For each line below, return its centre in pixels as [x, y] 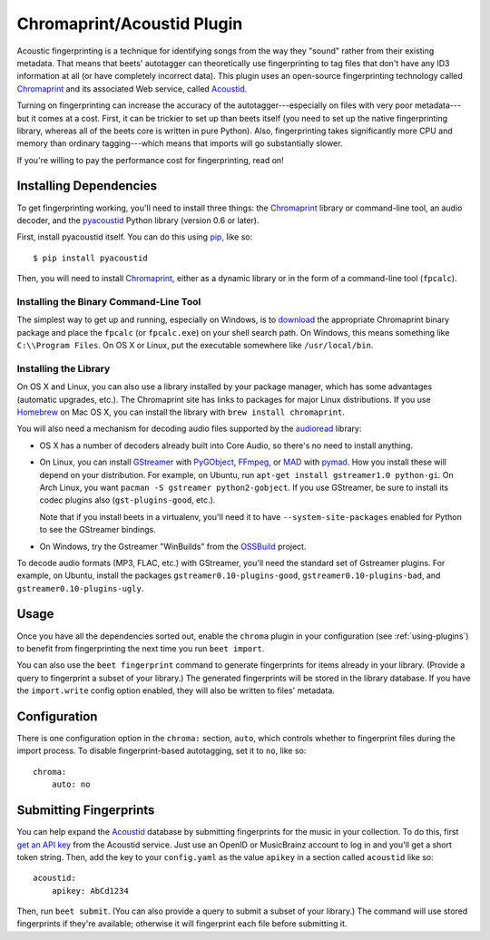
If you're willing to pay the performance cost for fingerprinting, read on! [151, 160]
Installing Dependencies [87, 186]
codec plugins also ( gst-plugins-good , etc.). [127, 500]
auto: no [71, 784]
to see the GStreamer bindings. [98, 530]
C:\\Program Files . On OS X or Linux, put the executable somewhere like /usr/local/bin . [195, 346]
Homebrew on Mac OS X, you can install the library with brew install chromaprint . [181, 412]
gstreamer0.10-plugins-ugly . [80, 588]
